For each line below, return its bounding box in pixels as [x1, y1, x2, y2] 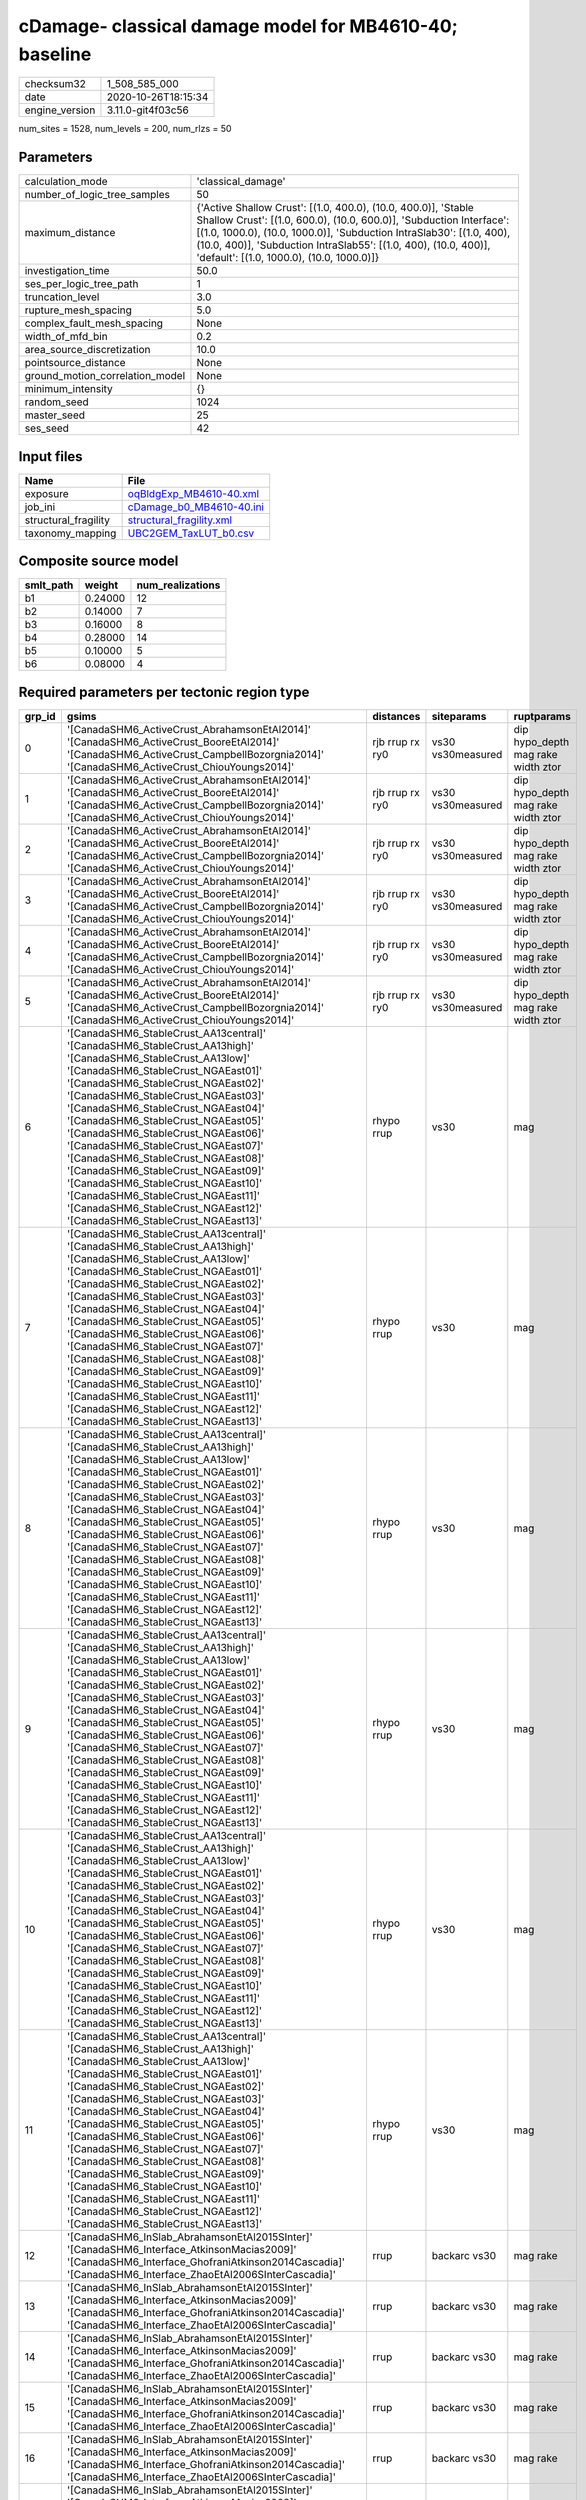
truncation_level [24, 290, 100, 304]
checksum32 [24, 77, 87, 91]
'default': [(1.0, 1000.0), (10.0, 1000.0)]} [196, 251, 380, 265]
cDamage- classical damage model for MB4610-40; [18, 15, 459, 37]
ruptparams [513, 709, 572, 723]
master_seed [24, 408, 85, 422]
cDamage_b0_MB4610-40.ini [127, 500, 265, 514]
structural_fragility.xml [127, 513, 233, 527]
